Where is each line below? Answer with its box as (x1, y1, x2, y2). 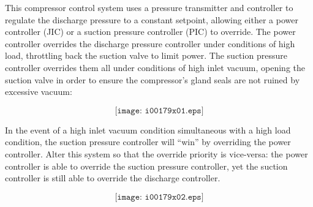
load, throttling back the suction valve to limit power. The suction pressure (5, 49, 287, 62)
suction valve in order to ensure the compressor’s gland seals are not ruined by (5, 73, 300, 86)
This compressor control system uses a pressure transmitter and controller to (5, 1, 293, 13)
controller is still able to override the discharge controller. (5, 171, 221, 184)
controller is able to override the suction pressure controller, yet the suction (5, 159, 288, 172)
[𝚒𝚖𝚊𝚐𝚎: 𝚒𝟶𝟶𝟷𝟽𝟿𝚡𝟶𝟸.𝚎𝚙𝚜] (115, 192, 204, 201)
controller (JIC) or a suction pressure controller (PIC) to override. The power (5, 25, 296, 38)
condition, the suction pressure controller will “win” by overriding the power (5, 135, 291, 148)
